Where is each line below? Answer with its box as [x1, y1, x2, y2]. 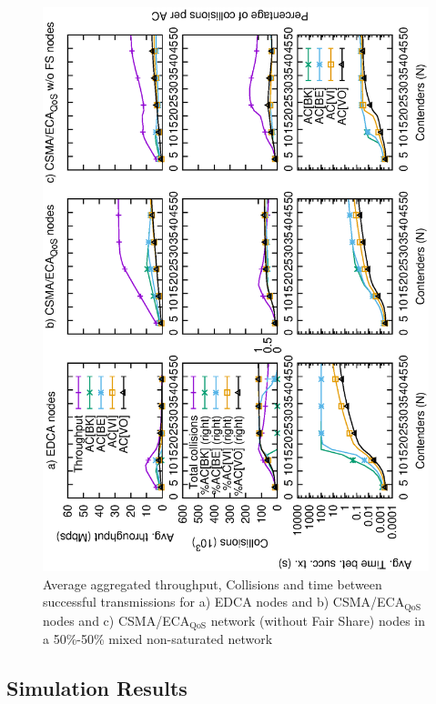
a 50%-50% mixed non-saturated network [43, 629, 273, 649]
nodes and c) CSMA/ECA [43, 610, 190, 629]
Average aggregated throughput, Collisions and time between [43, 574, 382, 593]
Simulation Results [6, 674, 188, 702]
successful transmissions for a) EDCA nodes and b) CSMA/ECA [43, 592, 405, 611]
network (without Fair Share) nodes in [210, 610, 426, 629]
